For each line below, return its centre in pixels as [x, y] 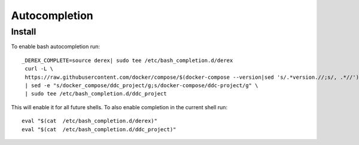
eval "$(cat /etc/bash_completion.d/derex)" [90, 121]
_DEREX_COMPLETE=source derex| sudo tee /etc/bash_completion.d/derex [127, 60]
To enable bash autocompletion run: [55, 47]
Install [24, 32]
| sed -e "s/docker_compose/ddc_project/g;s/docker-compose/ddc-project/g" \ [142, 85]
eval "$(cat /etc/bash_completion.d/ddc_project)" [99, 129]
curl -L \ [39, 69]
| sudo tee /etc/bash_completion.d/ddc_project [96, 94]
